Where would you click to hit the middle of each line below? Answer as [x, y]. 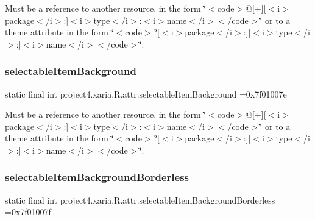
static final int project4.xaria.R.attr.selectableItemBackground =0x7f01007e [146, 94]
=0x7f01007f [28, 212]
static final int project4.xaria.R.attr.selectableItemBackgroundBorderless [140, 200]
